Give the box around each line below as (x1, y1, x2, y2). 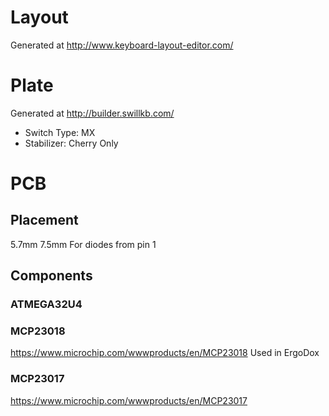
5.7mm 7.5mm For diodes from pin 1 (10, 238, 157, 250)
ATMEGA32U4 (10, 297, 83, 311)
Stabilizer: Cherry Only (24, 137, 119, 149)
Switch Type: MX (24, 126, 96, 138)
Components (10, 267, 93, 285)
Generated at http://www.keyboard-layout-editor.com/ (10, 39, 234, 51)
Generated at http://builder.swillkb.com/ (10, 107, 175, 119)
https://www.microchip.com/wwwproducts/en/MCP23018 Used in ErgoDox (10, 347, 320, 359)
